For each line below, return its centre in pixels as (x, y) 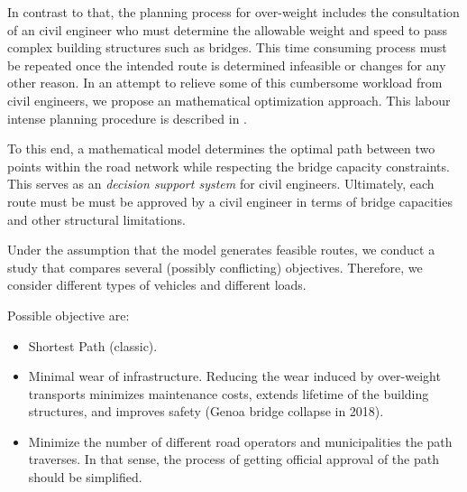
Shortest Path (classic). (93, 345)
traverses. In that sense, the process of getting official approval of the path (233, 459)
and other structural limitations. (96, 219)
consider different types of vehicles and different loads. (157, 285)
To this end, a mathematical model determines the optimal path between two (221, 149)
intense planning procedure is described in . (127, 118)
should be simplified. (85, 477)
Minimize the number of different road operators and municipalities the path (240, 441)
